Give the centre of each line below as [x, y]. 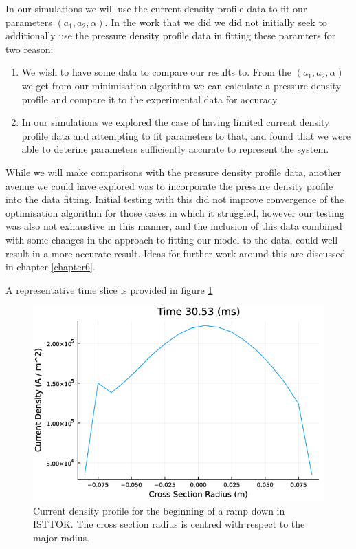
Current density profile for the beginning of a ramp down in [159, 510]
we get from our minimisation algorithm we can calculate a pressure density [181, 85]
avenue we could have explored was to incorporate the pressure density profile [169, 185]
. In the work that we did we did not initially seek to [216, 22]
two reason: [30, 49]
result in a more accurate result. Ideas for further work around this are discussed [176, 253]
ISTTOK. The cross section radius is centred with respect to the [169, 524]
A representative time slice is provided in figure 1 [109, 289]
